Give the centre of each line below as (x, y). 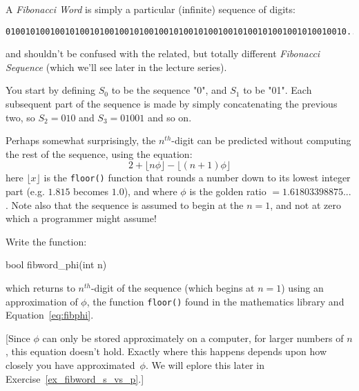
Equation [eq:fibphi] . (50, 315)
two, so (20, 117)
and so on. (169, 117)
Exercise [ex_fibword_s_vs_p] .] (75, 378)
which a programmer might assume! (81, 218)
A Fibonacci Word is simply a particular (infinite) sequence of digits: (151, 9)
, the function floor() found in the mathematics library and (215, 301)
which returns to (40, 288)
